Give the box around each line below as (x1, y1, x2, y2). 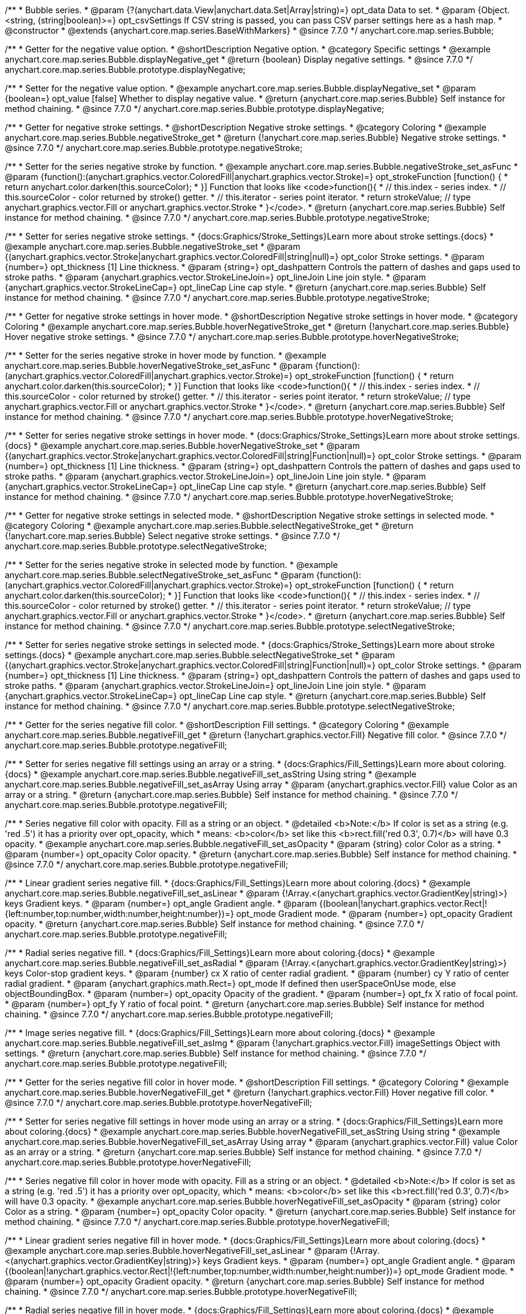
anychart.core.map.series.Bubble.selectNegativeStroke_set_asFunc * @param (5, 570, 314, 580)
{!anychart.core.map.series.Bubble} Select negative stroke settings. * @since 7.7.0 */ (5, 531, 340, 541)
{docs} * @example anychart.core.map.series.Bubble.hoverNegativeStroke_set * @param (5, 440, 360, 451)
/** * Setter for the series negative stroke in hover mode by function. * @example (5, 350, 327, 360)
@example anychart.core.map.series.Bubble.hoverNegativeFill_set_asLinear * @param (5, 1245, 347, 1256)
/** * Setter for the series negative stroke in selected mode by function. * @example (5, 560, 338, 570)
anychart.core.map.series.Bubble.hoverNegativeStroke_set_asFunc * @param (5, 360, 313, 371)
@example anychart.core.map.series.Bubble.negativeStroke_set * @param (5, 241, 301, 251)
